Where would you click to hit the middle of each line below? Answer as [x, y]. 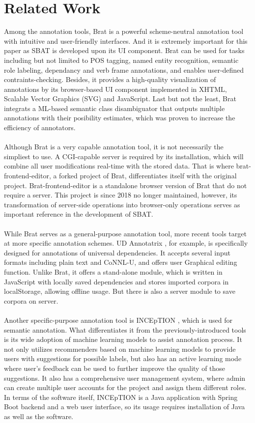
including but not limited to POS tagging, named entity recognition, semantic [121, 60]
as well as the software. [39, 416]
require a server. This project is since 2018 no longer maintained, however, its [121, 195]
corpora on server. [31, 300]
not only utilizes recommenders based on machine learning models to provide [120, 349]
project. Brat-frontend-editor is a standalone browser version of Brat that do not [126, 185]
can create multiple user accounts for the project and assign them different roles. [125, 387]
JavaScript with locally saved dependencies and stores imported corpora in [116, 281]
